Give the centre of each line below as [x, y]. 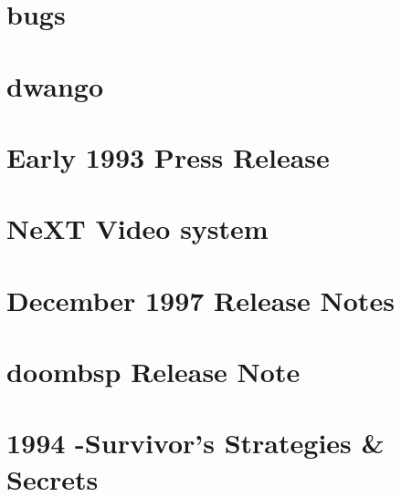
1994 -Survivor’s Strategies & [195, 443]
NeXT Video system [137, 228]
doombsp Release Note [153, 372]
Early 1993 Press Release [168, 156]
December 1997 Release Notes [200, 300]
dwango [55, 85]
